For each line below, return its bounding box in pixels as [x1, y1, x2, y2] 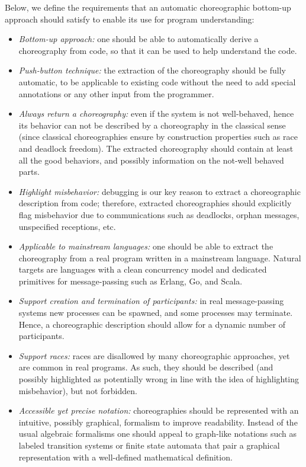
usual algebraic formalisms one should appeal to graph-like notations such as [18, 427, 297, 440]
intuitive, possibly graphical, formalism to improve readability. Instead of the [18, 415, 298, 428]
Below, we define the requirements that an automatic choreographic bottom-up [5, 1, 291, 13]
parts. [18, 165, 40, 178]
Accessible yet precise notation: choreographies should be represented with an [18, 404, 299, 417]
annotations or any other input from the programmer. [18, 87, 214, 100]
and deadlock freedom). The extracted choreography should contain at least [18, 142, 294, 154]
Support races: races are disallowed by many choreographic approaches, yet [18, 349, 290, 362]
